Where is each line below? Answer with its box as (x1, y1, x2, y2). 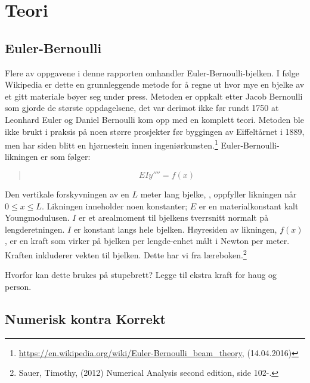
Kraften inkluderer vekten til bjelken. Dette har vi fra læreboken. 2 (5, 246, 247, 261)
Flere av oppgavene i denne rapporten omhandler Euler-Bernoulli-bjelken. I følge (5, 66, 299, 79)
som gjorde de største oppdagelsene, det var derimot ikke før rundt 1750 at (5, 101, 279, 114)
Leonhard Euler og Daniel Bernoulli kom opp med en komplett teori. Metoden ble (5, 113, 304, 125)
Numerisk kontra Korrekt (5, 309, 166, 328)
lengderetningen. (5, 223, 65, 235)
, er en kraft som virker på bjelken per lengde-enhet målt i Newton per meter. (5, 234, 290, 247)
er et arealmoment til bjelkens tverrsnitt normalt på (79, 211, 269, 224)
